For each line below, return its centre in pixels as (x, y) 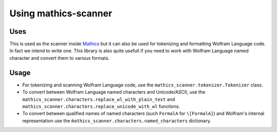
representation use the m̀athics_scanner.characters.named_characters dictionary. (117, 121)
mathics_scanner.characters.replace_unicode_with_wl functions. (101, 106)
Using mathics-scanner (61, 13)
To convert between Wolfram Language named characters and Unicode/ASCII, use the (114, 92)
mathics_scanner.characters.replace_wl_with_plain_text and (99, 99)
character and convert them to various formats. (60, 58)
